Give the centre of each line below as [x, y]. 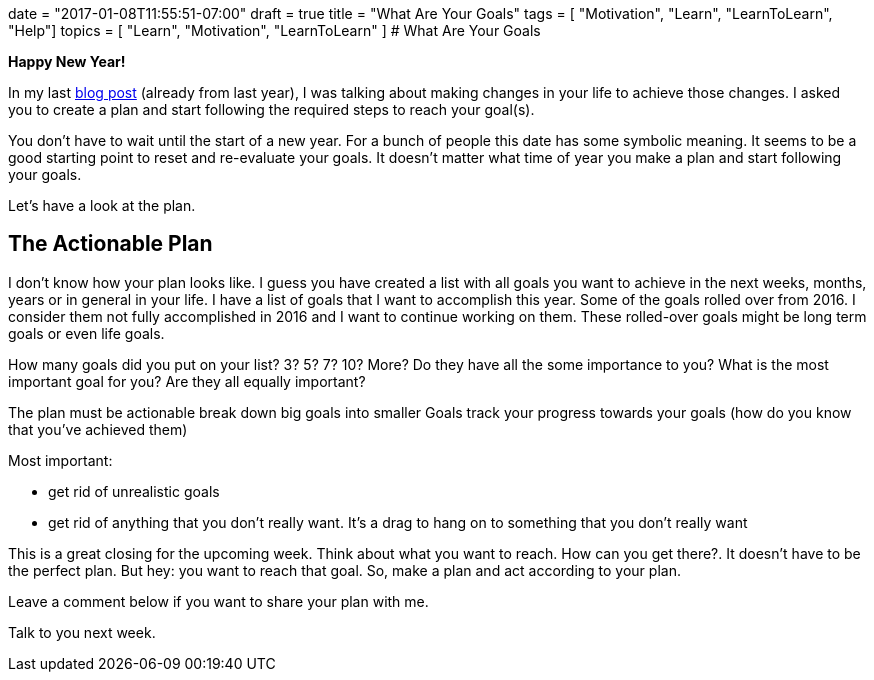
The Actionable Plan [110, 244]
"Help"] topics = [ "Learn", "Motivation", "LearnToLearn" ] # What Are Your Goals [274, 30]
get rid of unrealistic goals [134, 491]
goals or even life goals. [86, 333]
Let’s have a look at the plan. [102, 205]
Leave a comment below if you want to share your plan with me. [218, 601]
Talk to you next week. [82, 632]
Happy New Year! [67, 61]
